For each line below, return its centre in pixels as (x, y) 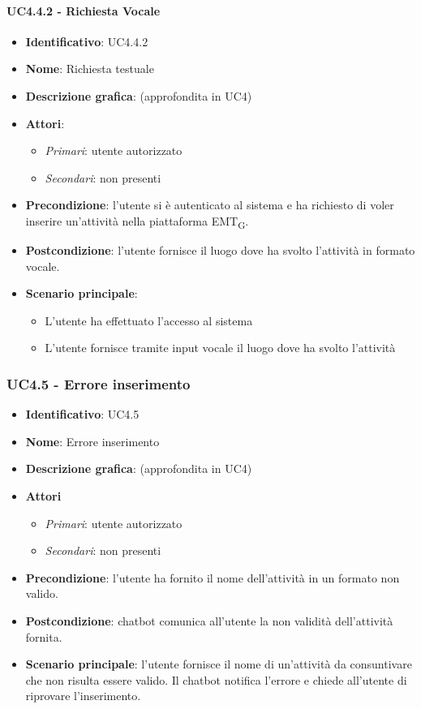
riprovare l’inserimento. (83, 696)
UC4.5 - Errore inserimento (99, 383)
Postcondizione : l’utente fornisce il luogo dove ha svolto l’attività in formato (220, 250)
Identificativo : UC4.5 (82, 414)
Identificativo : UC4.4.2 (87, 41)
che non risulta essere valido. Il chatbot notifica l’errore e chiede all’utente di (216, 679)
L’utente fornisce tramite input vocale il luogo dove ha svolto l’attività (220, 348)
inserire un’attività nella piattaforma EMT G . (137, 221)
